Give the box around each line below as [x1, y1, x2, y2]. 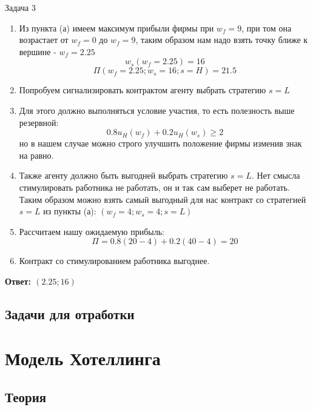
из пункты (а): [43, 205, 96, 217]
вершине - [19, 45, 56, 58]
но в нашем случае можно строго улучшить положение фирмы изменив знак [19, 137, 302, 150]
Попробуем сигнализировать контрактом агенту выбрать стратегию [19, 84, 266, 96]
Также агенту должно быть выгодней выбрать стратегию [19, 169, 228, 182]
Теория [5, 388, 47, 406]
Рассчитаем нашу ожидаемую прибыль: [19, 225, 164, 237]
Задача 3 [5, 1, 36, 13]
